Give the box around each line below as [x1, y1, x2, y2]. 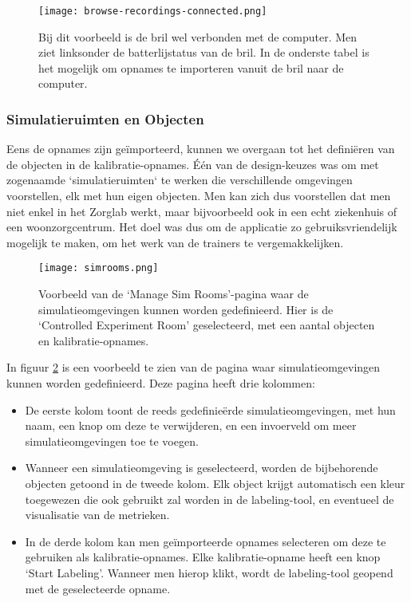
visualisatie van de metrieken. [25, 506, 170, 523]
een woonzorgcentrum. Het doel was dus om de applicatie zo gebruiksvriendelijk [6, 218, 397, 235]
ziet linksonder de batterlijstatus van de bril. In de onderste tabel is [38, 44, 370, 61]
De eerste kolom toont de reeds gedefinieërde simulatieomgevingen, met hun [25, 401, 396, 418]
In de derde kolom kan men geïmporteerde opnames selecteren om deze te [25, 533, 386, 549]
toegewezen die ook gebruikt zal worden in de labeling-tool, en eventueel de [25, 490, 394, 507]
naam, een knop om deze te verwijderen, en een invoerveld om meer [25, 417, 357, 434]
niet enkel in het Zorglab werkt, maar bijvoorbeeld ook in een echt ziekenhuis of [6, 203, 397, 219]
